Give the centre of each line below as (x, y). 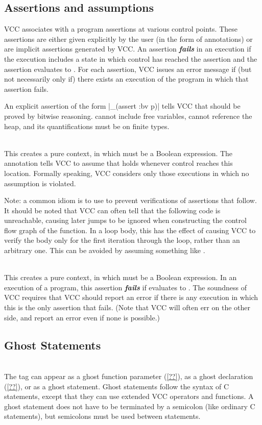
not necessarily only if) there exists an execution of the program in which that (126, 79)
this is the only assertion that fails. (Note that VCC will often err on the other (127, 307)
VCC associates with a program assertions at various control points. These (121, 29)
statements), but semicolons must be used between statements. (102, 416)
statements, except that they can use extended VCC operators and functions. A (129, 396)
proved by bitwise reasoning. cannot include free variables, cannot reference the (128, 116)
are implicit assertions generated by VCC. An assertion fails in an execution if (128, 49)
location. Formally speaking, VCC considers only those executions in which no (127, 173)
